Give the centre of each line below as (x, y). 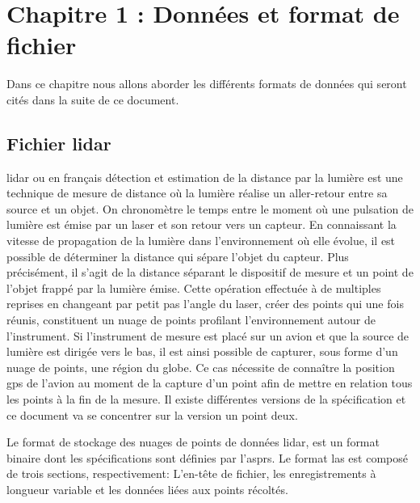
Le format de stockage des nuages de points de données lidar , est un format (193, 442)
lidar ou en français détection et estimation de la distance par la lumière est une (205, 177)
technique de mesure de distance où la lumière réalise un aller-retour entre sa (197, 193)
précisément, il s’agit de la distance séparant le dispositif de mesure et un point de (210, 272)
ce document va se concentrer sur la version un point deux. (152, 414)
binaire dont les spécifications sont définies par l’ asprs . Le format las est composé (207, 457)
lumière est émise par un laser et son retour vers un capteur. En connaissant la (202, 224)
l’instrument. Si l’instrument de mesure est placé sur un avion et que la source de (208, 335)
